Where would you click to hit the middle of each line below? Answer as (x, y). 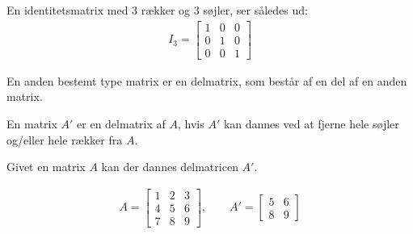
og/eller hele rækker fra (65, 139)
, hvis (191, 123)
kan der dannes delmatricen (170, 167)
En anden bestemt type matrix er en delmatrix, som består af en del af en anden (207, 80)
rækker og (166, 10)
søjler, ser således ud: (255, 10)
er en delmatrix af (121, 123)
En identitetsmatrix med (67, 10)
